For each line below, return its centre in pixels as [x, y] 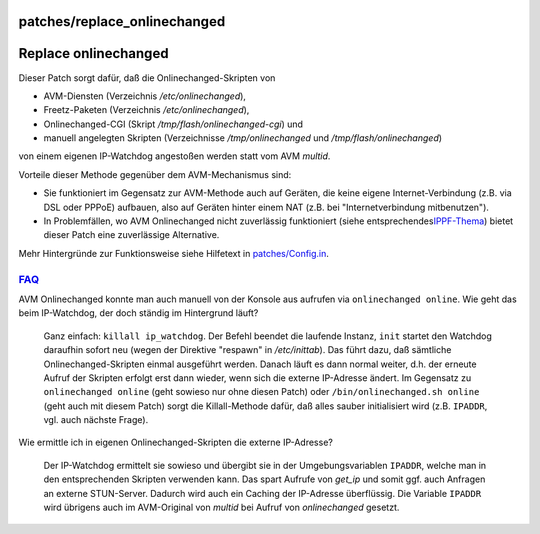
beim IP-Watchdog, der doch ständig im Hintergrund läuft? [138, 313]
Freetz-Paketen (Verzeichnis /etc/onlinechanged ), [146, 110]
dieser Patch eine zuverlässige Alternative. [131, 235]
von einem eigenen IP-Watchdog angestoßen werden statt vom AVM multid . [174, 156]
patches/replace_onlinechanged [122, 21]
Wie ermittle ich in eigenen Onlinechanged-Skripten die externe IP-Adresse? [176, 442]
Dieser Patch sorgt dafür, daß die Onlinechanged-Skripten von [147, 77]
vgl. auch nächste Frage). [96, 420]
